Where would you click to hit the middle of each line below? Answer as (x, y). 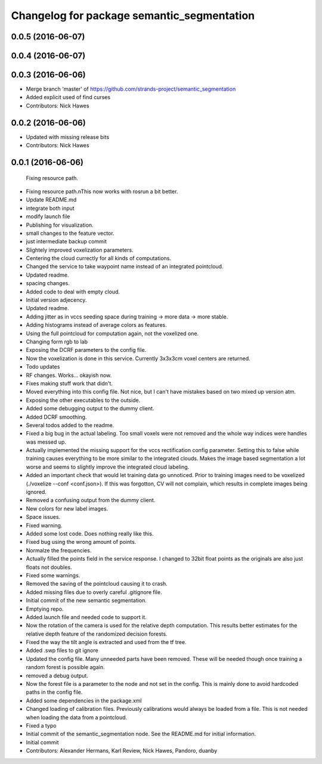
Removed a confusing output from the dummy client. (91, 500)
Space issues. (43, 517)
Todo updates (43, 367)
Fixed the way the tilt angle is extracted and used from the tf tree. (106, 642)
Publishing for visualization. (60, 225)
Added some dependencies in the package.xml (84, 700)
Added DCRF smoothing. (56, 417)
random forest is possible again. (65, 667)
